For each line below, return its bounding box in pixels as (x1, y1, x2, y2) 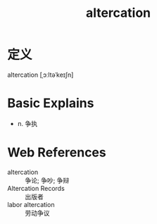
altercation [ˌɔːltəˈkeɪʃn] (7, 70, 74, 79)
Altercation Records (7, 184, 65, 192)
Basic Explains (7, 95, 94, 111)
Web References (7, 144, 107, 161)
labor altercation (7, 200, 55, 209)
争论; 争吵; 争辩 (25, 176, 70, 185)
